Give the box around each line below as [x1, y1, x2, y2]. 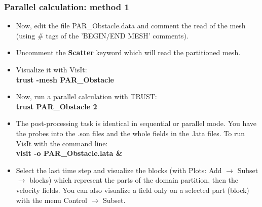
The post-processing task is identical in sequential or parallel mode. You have [16, 118, 257, 129]
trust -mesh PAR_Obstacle [16, 74, 114, 85]
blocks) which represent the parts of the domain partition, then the [29, 175, 239, 185]
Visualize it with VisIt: [16, 64, 87, 74]
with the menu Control [16, 194, 87, 205]
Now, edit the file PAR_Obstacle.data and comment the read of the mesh [16, 20, 246, 31]
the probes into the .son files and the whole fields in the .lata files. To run [16, 128, 245, 138]
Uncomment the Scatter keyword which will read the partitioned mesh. [16, 47, 241, 58]
